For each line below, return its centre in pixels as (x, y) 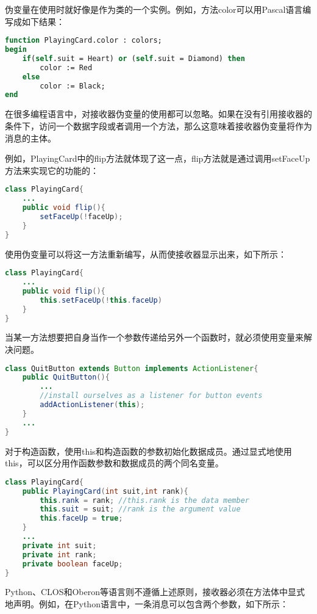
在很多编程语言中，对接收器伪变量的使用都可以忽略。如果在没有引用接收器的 (158, 114)
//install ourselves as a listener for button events (151, 396)
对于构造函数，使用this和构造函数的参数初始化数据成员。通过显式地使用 (148, 451)
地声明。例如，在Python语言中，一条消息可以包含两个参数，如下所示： (147, 603)
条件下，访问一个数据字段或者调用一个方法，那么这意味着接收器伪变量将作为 (158, 125)
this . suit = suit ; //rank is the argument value (140, 509)
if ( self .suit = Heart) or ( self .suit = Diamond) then (134, 58)
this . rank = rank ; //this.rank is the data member (144, 500)
